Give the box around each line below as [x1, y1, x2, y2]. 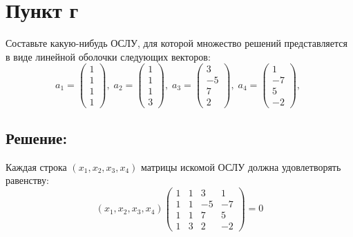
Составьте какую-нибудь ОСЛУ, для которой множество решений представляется [6, 36, 347, 50]
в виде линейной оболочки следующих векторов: [6, 49, 211, 63]
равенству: [6, 173, 49, 187]
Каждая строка [6, 159, 67, 174]
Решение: [6, 127, 68, 148]
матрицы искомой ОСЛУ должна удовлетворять [141, 159, 341, 174]
